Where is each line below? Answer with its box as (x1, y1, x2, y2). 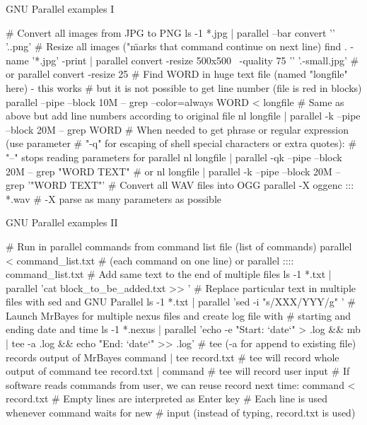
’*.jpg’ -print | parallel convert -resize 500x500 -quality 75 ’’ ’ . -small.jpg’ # (32, 52, 359, 67)
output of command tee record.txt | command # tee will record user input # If (6, 363, 350, 378)
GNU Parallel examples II (6, 215, 118, 230)
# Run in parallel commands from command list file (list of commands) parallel (6, 238, 352, 253)
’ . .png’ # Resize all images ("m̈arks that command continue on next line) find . (6, 39, 347, 54)
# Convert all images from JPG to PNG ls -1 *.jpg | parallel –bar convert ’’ (6, 25, 335, 40)
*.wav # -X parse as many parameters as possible (6, 191, 222, 206)
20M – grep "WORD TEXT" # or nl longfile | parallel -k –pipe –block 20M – (6, 163, 341, 178)
